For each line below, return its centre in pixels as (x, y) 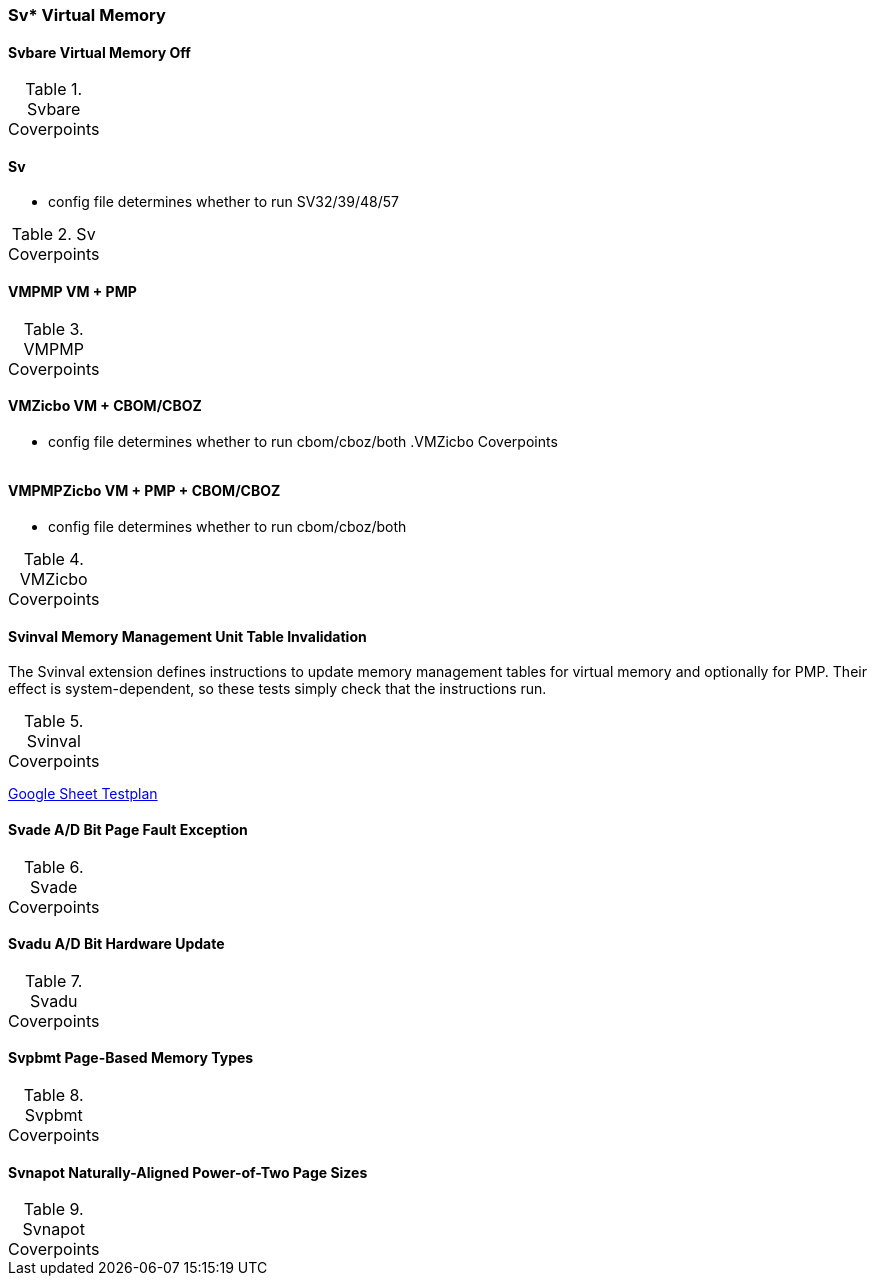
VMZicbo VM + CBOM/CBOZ (105, 406)
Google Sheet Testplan (83, 794)
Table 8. (53, 1094)
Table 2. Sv (53, 234)
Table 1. (54, 89)
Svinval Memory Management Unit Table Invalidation (187, 636)
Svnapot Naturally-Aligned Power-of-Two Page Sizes (188, 1172)
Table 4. (53, 559)
